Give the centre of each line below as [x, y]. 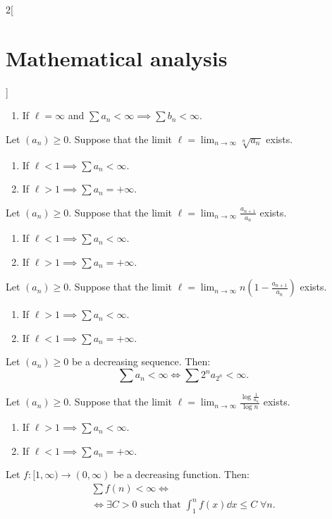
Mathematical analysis [117, 57]
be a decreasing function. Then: [181, 474]
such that [161, 505]
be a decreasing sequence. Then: [141, 361]
